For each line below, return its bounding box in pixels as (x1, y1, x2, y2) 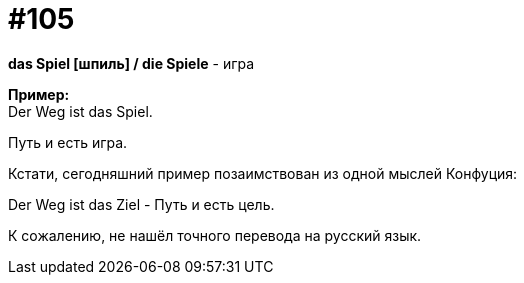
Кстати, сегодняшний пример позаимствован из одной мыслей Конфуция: (8, 164, 518, 182)
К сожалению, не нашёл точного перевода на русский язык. (8, 226, 422, 244)
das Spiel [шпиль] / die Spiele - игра (8, 54, 255, 72)
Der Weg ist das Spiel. (8, 102, 153, 120)
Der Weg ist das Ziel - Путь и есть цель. (8, 195, 275, 213)
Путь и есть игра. (8, 133, 128, 151)
